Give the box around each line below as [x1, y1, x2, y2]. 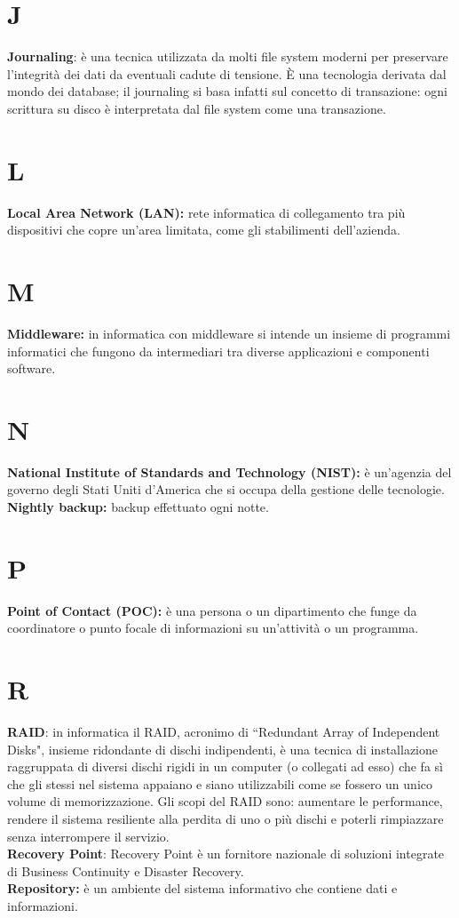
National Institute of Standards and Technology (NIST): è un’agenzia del [7, 462, 452, 481]
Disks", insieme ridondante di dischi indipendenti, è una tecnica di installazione [7, 739, 438, 758]
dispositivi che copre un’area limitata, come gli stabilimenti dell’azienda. [7, 220, 400, 239]
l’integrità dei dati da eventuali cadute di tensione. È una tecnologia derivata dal [7, 64, 447, 83]
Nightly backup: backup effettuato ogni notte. [7, 498, 269, 516]
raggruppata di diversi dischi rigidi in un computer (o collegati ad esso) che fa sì [7, 757, 443, 776]
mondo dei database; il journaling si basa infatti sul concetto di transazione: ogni [7, 82, 447, 100]
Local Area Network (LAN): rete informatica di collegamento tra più [7, 203, 406, 221]
